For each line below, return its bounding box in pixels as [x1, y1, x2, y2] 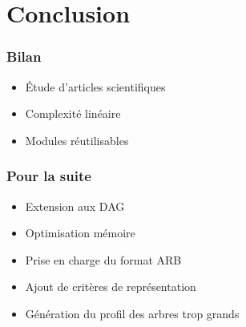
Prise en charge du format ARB [25, 251, 182, 268]
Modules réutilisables [25, 131, 129, 148]
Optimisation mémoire [25, 224, 135, 241]
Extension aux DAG [25, 197, 125, 214]
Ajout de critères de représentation [25, 278, 196, 295]
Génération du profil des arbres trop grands [25, 305, 240, 321]
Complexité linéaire [25, 105, 121, 122]
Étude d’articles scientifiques [25, 78, 166, 95]
